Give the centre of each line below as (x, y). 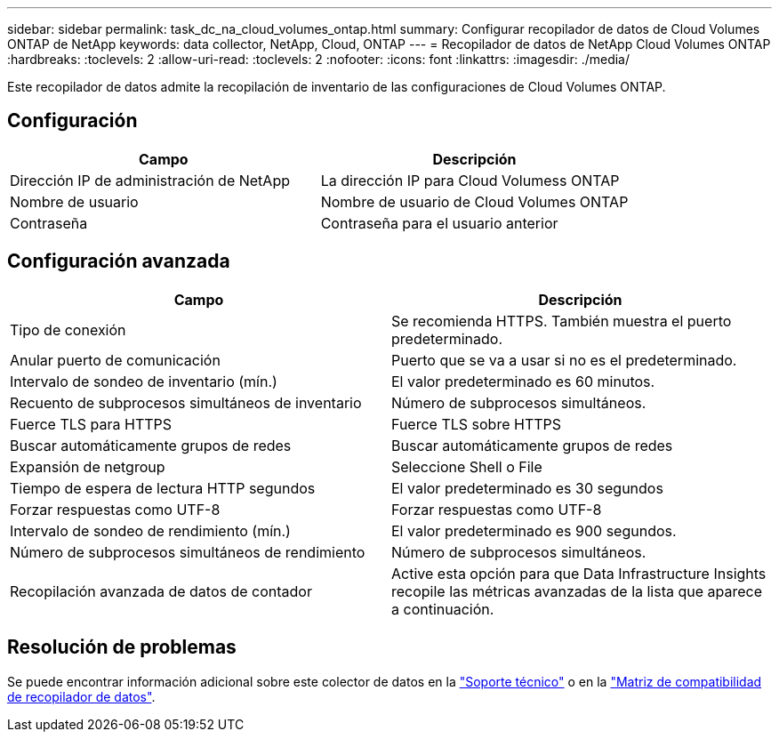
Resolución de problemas (122, 647)
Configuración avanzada (119, 261)
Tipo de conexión (68, 329)
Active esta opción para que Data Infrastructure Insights (579, 573)
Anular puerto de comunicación (115, 360)
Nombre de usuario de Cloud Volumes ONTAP (474, 201)
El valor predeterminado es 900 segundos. (534, 530)
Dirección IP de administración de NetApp (150, 180)
